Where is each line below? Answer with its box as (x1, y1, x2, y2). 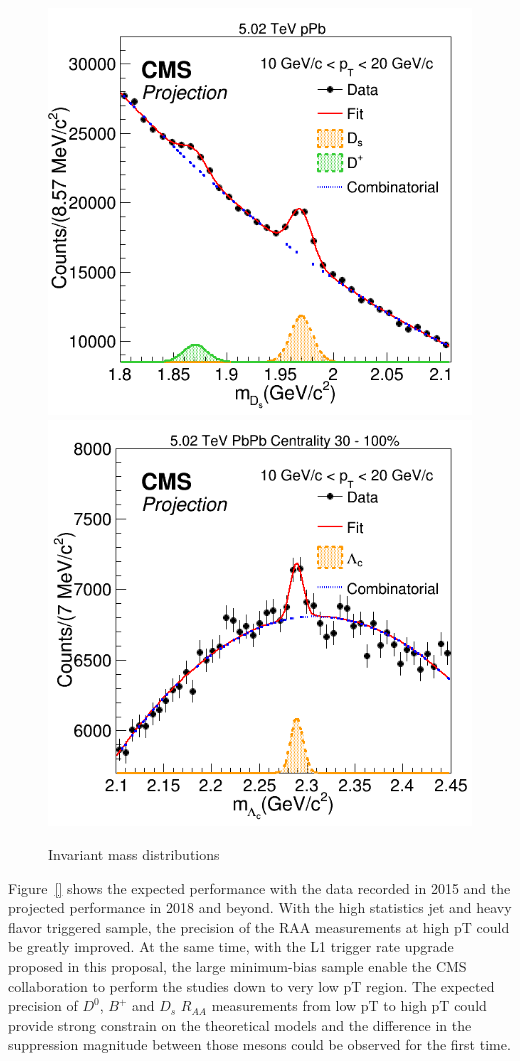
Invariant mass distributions (48, 844, 220, 865)
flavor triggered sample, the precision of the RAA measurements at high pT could (8, 916, 510, 937)
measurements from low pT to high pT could (211, 995, 487, 1016)
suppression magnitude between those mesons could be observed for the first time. (8, 1034, 511, 1055)
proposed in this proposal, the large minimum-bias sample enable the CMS (8, 956, 467, 976)
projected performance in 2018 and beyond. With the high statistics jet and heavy (8, 897, 512, 918)
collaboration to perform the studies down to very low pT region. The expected (8, 975, 495, 996)
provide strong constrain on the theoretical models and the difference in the (8, 1014, 472, 1035)
